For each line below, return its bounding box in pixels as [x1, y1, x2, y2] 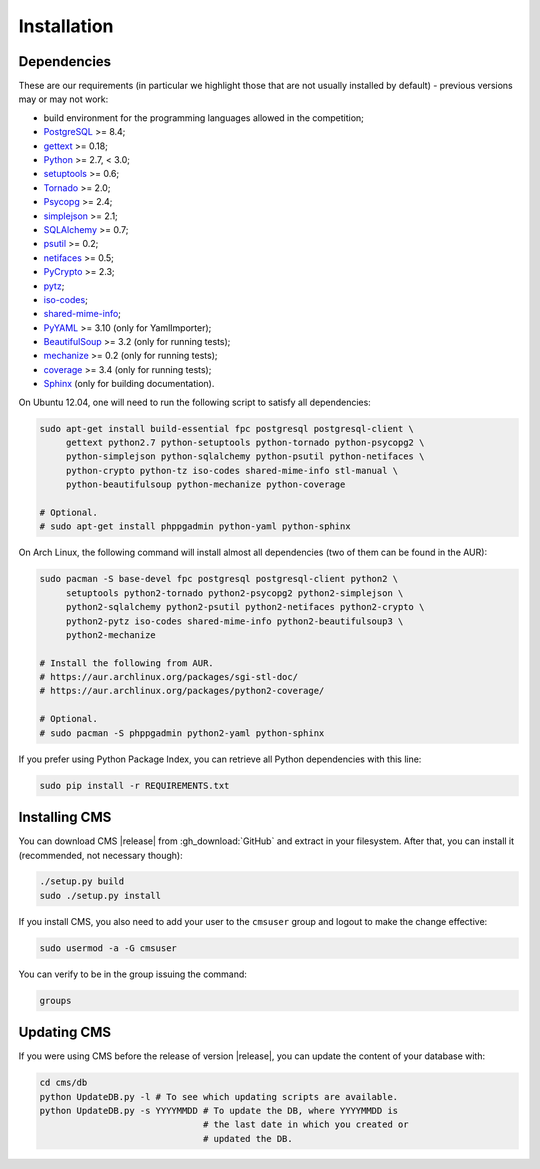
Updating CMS [18, 1024, 112, 1041]
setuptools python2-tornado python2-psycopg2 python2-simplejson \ [65, 587, 404, 599]
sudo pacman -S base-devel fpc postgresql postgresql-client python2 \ [39, 573, 399, 585]
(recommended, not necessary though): [18, 849, 184, 861]
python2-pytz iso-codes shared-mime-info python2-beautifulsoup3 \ [65, 615, 404, 627]
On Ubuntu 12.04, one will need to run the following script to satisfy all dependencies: [18, 396, 372, 408]
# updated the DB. [202, 1133, 294, 1144]
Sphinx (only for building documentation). [43, 378, 215, 390]
